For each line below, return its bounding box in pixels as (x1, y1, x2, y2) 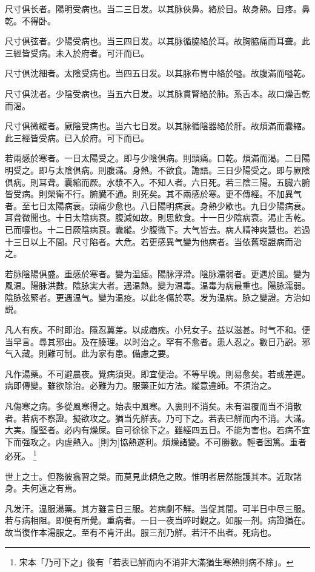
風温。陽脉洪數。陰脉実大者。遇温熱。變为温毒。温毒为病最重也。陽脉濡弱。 (5, 279, 310, 292)
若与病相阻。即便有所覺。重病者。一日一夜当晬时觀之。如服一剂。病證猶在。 (5, 514, 310, 527)
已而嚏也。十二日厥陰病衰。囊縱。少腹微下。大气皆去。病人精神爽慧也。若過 (5, 223, 310, 235)
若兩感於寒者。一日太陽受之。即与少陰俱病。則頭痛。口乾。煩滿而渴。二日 (5, 152, 302, 164)
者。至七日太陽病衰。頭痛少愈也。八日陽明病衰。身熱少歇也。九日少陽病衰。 (5, 199, 310, 212)
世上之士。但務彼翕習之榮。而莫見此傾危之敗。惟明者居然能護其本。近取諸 (5, 469, 302, 482)
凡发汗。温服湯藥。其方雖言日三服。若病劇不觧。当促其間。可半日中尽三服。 (5, 502, 310, 514)
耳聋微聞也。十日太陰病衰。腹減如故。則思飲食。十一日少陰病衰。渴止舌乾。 (5, 211, 310, 224)
